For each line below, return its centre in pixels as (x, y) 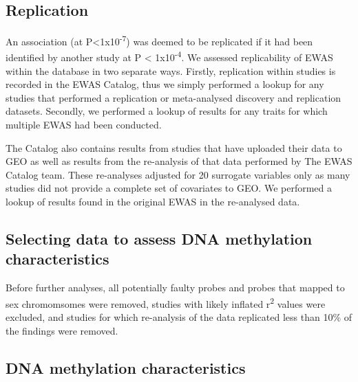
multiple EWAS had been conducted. (84, 125)
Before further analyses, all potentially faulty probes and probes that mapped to (175, 288)
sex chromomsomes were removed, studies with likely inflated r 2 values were (166, 302)
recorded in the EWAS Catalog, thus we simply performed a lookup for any (165, 84)
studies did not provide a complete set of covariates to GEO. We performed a (169, 188)
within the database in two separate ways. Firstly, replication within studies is (171, 70)
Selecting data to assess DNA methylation (159, 239)
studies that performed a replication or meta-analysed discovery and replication (173, 97)
